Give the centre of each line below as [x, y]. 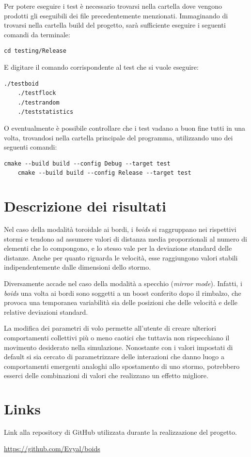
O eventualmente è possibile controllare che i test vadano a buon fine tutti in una [125, 128]
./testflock [37, 93]
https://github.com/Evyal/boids [52, 448]
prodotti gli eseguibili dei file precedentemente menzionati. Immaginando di [116, 15]
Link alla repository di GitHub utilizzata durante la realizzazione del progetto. [120, 432]
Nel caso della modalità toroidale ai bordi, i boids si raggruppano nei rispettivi [120, 229]
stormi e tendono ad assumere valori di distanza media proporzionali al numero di [125, 238]
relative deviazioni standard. [46, 312]
